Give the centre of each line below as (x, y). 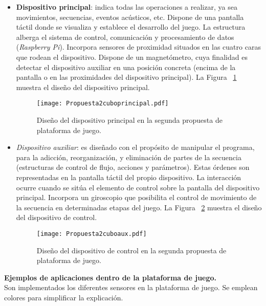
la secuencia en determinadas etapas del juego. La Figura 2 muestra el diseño (139, 207)
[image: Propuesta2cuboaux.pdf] (92, 234)
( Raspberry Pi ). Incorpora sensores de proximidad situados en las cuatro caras (138, 47)
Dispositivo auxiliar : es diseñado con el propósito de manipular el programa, (135, 147)
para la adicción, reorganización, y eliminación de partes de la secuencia (129, 157)
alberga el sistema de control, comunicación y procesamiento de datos (125, 37)
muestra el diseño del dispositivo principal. (83, 87)
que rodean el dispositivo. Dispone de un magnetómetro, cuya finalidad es (132, 57)
